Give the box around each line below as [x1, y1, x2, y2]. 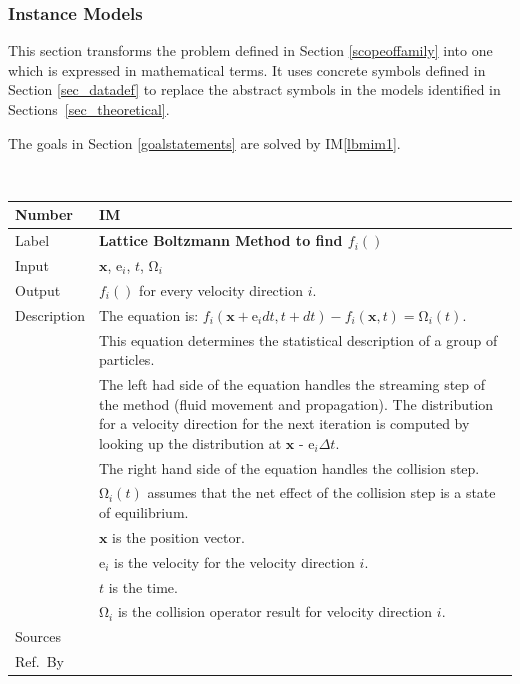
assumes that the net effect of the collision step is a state [147, 482, 496, 503]
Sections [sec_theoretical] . [8, 99, 170, 119]
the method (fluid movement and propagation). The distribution [98, 393, 494, 414]
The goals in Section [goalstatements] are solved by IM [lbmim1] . [8, 132, 401, 153]
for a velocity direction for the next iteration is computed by [98, 413, 470, 434]
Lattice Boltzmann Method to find [98, 230, 343, 251]
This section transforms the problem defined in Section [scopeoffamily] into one [8, 40, 493, 61]
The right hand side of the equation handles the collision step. [98, 457, 480, 478]
